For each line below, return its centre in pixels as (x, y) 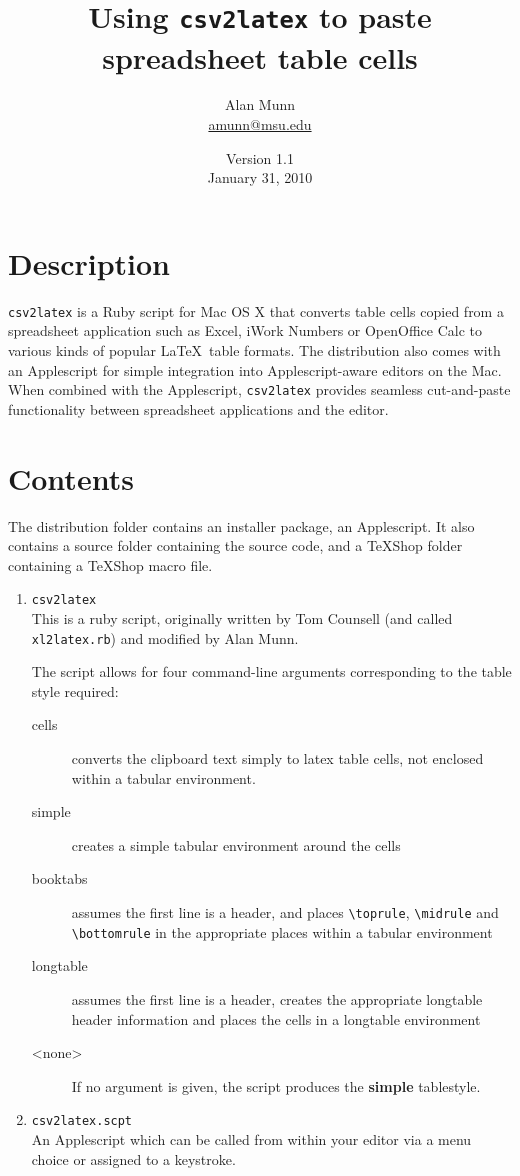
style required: (75, 690)
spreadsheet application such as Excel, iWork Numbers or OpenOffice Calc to (245, 330)
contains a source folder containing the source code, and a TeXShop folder (235, 545)
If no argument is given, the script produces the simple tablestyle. (276, 1085)
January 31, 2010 (260, 177)
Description (89, 262)
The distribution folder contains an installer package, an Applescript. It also (241, 525)
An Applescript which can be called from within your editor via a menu (251, 1138)
